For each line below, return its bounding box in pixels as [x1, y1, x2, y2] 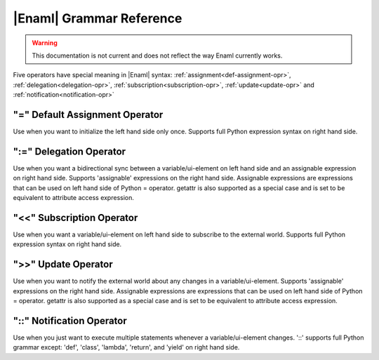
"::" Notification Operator [13, 314, 128, 326]
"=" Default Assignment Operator [13, 109, 164, 121]
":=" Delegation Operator [13, 145, 126, 157]
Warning [32, 39, 58, 47]
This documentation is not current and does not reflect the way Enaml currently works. [32, 51, 283, 60]
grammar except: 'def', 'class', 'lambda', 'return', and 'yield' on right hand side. [13, 343, 240, 352]
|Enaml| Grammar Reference [13, 11, 182, 26]
